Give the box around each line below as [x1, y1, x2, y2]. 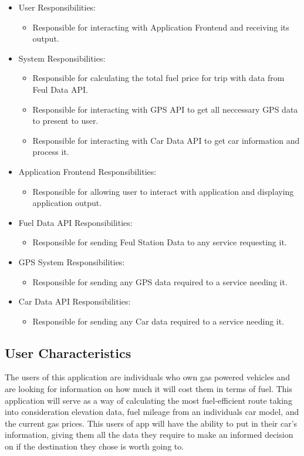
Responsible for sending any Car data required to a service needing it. [32, 315, 285, 327]
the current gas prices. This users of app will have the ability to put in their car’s [5, 417, 298, 429]
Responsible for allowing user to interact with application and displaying [32, 185, 294, 197]
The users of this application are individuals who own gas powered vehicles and [5, 371, 290, 383]
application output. [32, 197, 102, 209]
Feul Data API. [32, 83, 88, 95]
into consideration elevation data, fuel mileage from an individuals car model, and [5, 406, 299, 418]
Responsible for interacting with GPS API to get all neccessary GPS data [32, 103, 298, 115]
